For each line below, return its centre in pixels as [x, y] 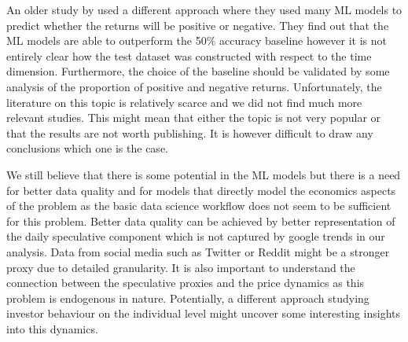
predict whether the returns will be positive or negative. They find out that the [198, 25]
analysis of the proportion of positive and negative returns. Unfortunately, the [194, 86]
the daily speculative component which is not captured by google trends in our [196, 236]
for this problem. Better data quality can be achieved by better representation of [201, 221]
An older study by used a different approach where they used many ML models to [204, 9]
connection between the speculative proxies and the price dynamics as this [186, 283]
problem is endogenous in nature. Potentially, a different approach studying [188, 298]
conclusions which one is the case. [87, 148]
